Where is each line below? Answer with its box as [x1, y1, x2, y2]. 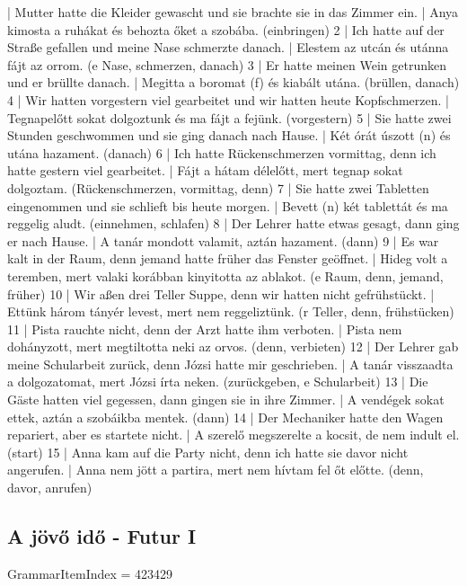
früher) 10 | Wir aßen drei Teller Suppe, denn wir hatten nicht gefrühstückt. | [7, 284, 435, 303]
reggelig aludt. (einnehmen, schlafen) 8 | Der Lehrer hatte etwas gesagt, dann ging [7, 214, 460, 233]
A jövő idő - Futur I [7, 522, 197, 550]
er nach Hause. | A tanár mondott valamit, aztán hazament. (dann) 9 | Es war [7, 231, 439, 250]
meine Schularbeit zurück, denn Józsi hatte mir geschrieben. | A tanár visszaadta [7, 354, 454, 373]
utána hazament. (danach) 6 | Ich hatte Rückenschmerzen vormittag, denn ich [7, 143, 436, 162]
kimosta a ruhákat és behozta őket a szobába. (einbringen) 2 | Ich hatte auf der [7, 20, 445, 39]
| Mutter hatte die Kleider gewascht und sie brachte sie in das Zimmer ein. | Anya [7, 3, 459, 21]
